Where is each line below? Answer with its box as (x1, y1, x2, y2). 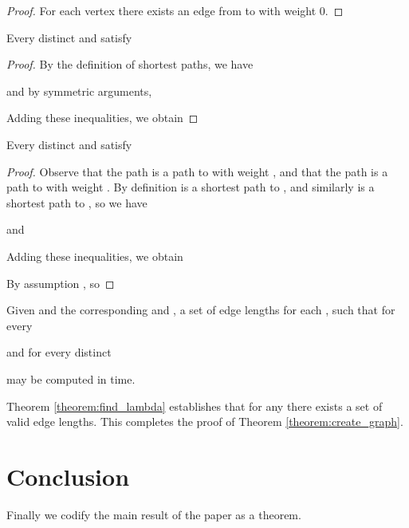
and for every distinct (6, 344, 112, 361)
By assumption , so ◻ (6, 274, 115, 291)
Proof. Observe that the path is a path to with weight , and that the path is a (6, 163, 388, 179)
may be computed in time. (6, 370, 136, 387)
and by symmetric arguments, (6, 82, 152, 99)
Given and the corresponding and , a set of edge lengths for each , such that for (6, 301, 395, 318)
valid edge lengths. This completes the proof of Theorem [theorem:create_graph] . (6, 413, 403, 430)
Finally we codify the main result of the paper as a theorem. (6, 506, 301, 522)
